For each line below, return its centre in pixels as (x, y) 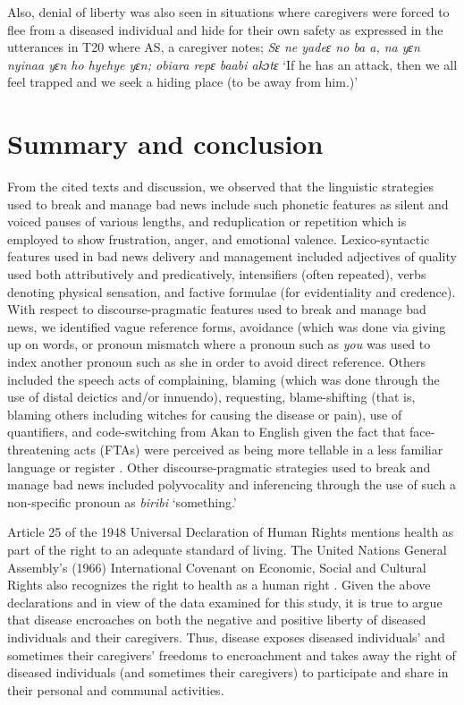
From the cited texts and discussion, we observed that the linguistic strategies (220, 187)
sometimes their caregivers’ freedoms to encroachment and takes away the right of (232, 654)
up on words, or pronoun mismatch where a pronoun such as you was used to (219, 344)
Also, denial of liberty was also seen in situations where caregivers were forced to (228, 12)
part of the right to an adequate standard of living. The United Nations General (227, 549)
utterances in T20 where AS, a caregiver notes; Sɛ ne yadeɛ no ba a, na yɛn (214, 47)
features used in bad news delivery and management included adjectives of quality (232, 256)
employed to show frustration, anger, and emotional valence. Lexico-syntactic (219, 238)
